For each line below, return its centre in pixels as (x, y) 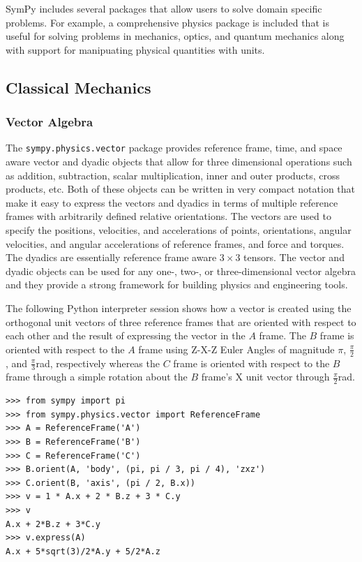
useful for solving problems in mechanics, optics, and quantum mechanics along (175, 36)
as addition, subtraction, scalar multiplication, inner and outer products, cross (173, 175)
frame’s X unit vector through (265, 377)
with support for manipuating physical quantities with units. (135, 49)
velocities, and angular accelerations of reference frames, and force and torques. (175, 243)
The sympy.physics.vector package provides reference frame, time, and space (174, 148)
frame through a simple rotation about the (97, 377)
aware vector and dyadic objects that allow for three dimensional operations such (179, 162)
